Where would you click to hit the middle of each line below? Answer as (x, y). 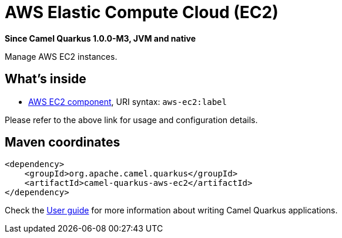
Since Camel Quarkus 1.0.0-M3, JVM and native (100, 38)
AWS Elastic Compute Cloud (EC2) (142, 12)
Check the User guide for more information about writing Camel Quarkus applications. (171, 210)
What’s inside (46, 79)
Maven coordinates (63, 142)
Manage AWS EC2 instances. (61, 56)
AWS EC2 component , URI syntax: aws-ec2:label (128, 101)
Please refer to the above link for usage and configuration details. (131, 120)
